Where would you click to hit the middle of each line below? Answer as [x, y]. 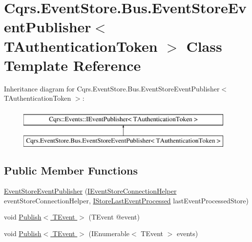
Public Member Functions [71, 170]
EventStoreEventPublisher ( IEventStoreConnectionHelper [90, 191]
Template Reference [73, 65]
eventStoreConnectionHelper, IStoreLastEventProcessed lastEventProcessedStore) [126, 200]
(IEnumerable [109, 233]
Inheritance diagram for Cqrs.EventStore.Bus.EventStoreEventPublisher [112, 88]
